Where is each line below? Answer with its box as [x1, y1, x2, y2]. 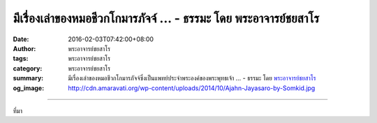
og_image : [13, 84, 45, 92]
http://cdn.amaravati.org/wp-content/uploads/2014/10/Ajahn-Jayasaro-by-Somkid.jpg [68, 84, 316, 92]
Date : [13, 35, 29, 43]
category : [13, 64, 43, 73]
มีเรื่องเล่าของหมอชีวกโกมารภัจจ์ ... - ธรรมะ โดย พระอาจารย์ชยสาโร [13, 10, 320, 26]
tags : [13, 55, 29, 63]
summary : [13, 74, 44, 82]
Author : [13, 44, 36, 52]
